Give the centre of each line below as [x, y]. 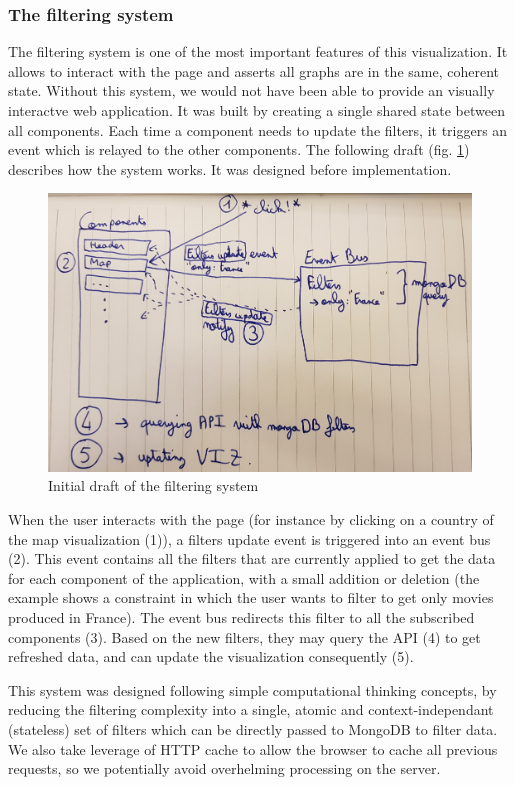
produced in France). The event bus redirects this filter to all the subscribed [241, 617]
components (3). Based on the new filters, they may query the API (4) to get [244, 636]
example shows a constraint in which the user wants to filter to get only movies [251, 597]
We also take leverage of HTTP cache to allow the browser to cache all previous [253, 748]
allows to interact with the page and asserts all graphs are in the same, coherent [253, 70]
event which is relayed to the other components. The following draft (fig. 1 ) [239, 149]
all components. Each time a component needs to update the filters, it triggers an [258, 129]
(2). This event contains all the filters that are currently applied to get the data [252, 558]
